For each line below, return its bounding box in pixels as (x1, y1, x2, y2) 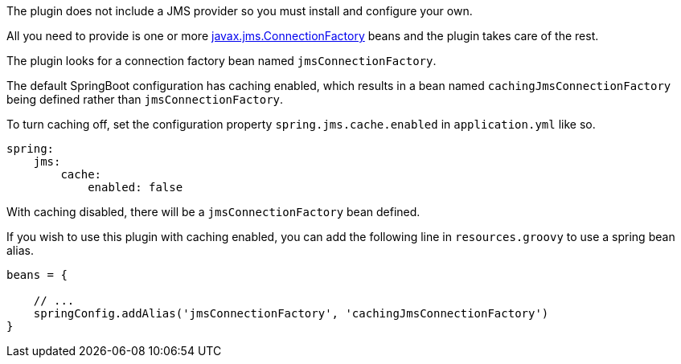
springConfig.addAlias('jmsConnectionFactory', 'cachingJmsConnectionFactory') (33, 307, 549, 320)
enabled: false (88, 181, 183, 194)
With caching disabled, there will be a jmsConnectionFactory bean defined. (6, 205, 420, 219)
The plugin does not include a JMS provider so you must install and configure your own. (6, 4, 473, 18)
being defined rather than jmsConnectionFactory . (6, 92, 284, 106)
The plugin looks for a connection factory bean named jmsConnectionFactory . (6, 54, 437, 67)
